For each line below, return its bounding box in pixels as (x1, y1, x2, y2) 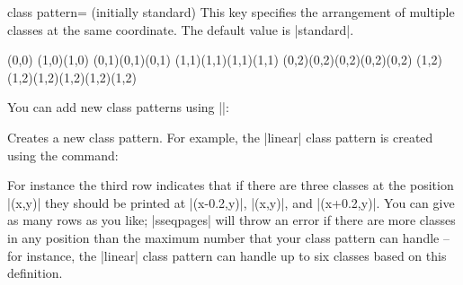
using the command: (7, 145, 119, 164)
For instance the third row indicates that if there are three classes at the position (7, 176, 454, 194)
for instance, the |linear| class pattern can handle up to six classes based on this (7, 246, 447, 264)
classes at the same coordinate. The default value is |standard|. (7, 20, 354, 39)
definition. (7, 263, 63, 282)
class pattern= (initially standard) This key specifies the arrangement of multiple (7, 3, 455, 21)
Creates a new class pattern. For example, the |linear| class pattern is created (7, 127, 433, 146)
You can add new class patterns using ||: (7, 98, 229, 117)
